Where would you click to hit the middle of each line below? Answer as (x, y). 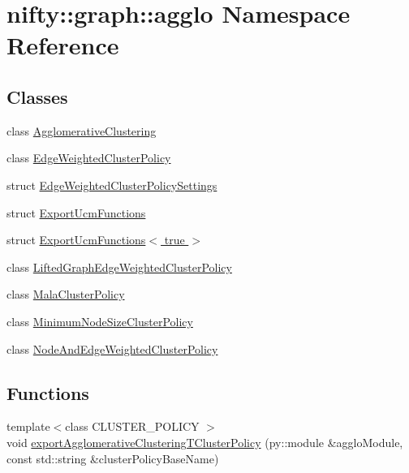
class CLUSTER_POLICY (132, 426)
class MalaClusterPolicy (66, 294)
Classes (37, 96)
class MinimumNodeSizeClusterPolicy (100, 321)
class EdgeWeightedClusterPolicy (89, 158)
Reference (63, 45)
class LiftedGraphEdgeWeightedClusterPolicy (119, 267)
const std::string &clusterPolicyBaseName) (113, 458)
